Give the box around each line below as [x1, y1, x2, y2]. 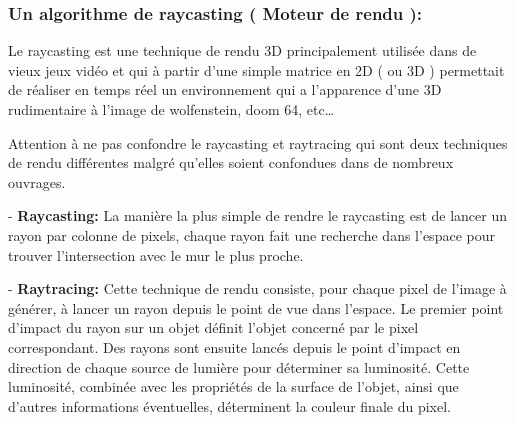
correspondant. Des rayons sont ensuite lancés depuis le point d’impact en [8, 336, 461, 357]
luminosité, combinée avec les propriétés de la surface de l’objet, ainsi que [8, 376, 459, 397]
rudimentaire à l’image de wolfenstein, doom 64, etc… [8, 99, 335, 119]
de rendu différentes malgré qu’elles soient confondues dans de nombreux [8, 152, 454, 173]
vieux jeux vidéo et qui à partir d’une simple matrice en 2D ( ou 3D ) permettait [8, 59, 505, 80]
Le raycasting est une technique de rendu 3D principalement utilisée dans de [8, 40, 477, 61]
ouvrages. [8, 171, 66, 192]
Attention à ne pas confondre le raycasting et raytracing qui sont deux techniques [8, 132, 508, 153]
